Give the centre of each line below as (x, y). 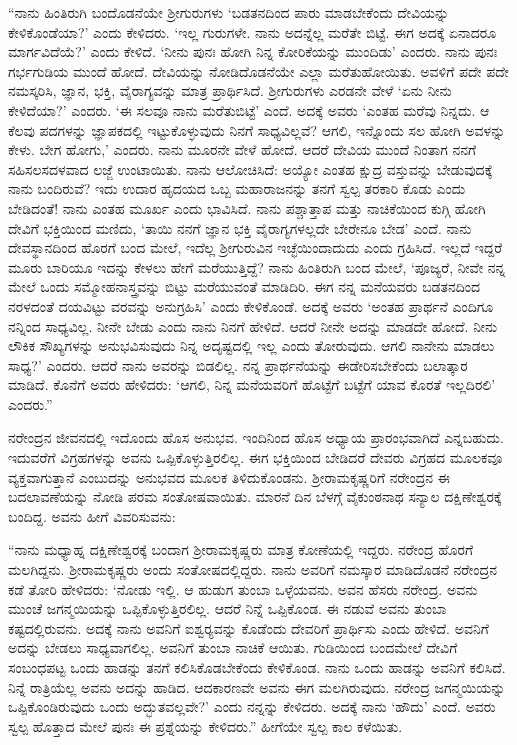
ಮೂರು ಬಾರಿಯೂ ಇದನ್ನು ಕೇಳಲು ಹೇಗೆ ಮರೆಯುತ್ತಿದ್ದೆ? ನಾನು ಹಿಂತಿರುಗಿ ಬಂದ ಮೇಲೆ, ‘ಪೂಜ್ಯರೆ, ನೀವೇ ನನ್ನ (257, 266)
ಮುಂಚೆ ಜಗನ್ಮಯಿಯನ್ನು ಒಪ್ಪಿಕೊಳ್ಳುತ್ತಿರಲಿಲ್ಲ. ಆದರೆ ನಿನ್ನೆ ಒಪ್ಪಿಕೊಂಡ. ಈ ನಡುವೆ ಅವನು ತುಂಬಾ (227, 608)
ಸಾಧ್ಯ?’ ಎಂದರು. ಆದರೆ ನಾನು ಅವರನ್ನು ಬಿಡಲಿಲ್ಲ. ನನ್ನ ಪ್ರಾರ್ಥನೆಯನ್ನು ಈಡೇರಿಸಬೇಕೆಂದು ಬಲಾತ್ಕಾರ (238, 364)
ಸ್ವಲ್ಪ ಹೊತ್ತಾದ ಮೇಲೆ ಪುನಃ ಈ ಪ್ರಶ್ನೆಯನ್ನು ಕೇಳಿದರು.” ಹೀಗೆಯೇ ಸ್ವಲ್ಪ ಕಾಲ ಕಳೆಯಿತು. (205, 725)
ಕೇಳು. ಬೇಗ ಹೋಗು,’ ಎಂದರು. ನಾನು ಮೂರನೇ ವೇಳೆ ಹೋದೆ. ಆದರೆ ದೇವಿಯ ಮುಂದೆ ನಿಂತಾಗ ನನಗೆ (242, 149)
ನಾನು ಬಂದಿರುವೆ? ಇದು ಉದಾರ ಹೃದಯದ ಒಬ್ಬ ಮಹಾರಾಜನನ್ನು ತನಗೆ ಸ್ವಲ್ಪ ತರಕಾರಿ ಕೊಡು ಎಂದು (237, 188)
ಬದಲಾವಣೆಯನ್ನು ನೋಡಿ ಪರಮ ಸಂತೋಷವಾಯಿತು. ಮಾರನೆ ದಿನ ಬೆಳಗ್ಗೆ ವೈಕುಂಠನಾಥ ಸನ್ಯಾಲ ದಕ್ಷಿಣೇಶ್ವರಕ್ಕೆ (255, 496)
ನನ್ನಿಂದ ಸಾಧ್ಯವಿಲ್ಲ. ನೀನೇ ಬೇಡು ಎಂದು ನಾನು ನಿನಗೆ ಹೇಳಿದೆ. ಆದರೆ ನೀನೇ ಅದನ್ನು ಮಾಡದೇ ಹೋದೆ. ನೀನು (253, 325)
